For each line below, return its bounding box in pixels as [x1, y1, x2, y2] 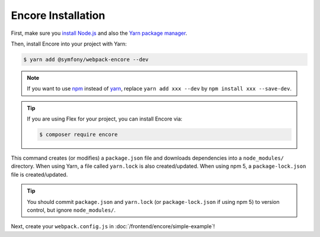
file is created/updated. [11, 171, 68, 178]
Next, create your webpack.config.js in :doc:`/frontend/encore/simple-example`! [11, 223, 215, 230]
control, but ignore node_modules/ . [27, 207, 116, 213]
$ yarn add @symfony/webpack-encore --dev [23, 56, 149, 63]
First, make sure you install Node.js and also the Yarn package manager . [11, 30, 188, 37]
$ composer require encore [39, 131, 118, 138]
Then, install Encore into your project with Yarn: [11, 40, 127, 47]
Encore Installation [11, 9, 105, 22]
